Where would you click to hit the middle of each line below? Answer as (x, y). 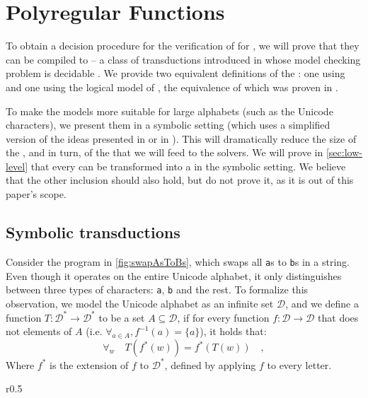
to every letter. (299, 364)
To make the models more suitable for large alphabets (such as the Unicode (169, 111)
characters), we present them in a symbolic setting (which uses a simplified (168, 125)
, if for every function (223, 317)
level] (17, 166)
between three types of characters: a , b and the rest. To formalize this (157, 289)
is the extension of (89, 364)
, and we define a (322, 303)
